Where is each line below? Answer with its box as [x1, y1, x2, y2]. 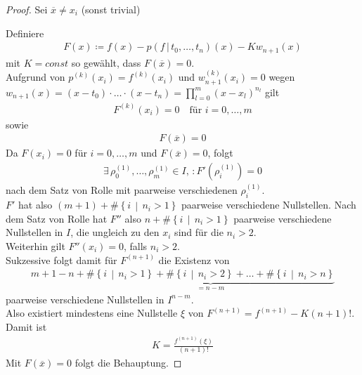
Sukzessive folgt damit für [6, 252, 117, 267]
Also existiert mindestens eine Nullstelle [6, 305, 178, 320]
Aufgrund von [6, 70, 65, 84]
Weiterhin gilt [6, 239, 65, 254]
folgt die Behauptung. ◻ [75, 355, 182, 370]
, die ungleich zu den [70, 225, 160, 239]
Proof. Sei [6, 2, 48, 16]
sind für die [174, 225, 224, 239]
